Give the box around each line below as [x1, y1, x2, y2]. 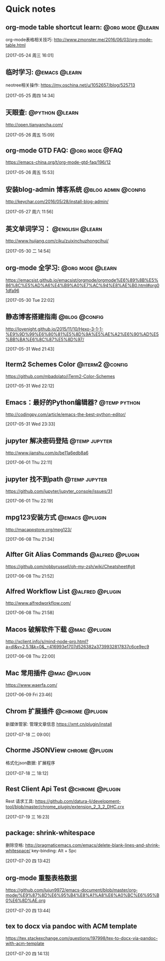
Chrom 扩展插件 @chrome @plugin [5, 707, 108, 716]
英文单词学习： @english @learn [5, 225, 102, 233]
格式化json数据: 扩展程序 [5, 759, 55, 765]
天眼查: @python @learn [5, 108, 79, 116]
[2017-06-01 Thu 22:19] [5, 497, 53, 503]
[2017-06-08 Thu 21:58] [5, 610, 54, 615]
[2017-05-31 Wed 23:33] [5, 421, 55, 427]
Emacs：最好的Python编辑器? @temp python [5, 398, 141, 407]
